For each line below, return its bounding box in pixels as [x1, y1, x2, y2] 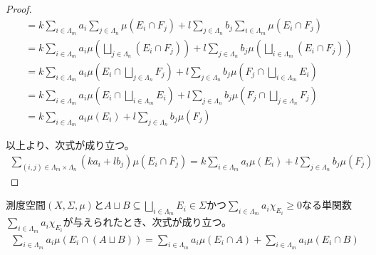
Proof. [6, 1, 32, 16]
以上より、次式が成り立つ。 [6, 137, 135, 152]
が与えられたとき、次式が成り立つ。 [63, 214, 232, 229]
